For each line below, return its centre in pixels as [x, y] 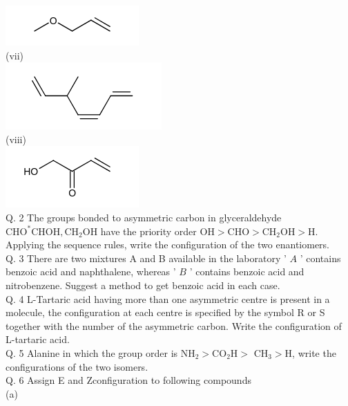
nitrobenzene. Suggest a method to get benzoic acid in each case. [143, 285]
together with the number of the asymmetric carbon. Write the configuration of [174, 325]
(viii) [16, 139]
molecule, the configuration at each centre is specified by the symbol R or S [165, 312]
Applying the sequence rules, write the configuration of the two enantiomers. [167, 244]
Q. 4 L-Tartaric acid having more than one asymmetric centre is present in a [168, 298]
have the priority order [148, 231]
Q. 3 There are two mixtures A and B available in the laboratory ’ [146, 258]
